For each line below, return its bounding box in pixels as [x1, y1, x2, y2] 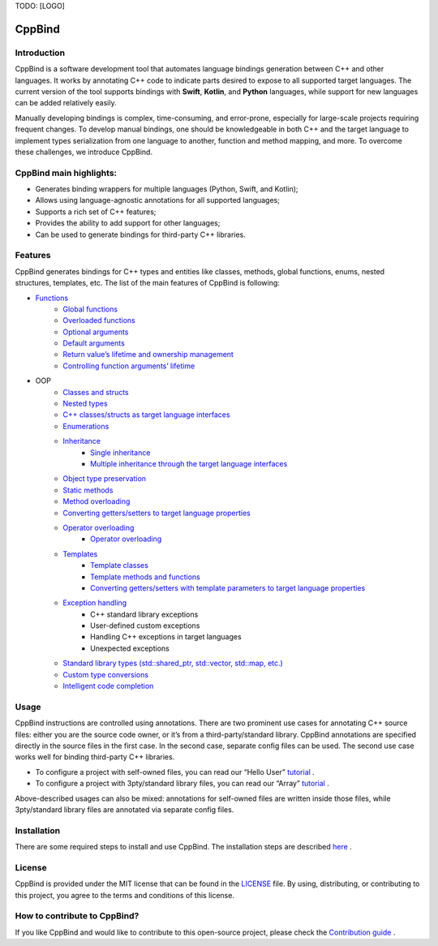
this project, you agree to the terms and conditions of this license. [15, 890, 235, 900]
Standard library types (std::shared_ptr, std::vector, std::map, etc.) [62, 658, 283, 669]
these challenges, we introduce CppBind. [15, 147, 153, 157]
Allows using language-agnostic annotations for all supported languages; [35, 196, 280, 205]
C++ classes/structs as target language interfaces [62, 410, 230, 419]
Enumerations [62, 421, 109, 431]
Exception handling [62, 598, 127, 608]
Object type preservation [62, 474, 146, 484]
